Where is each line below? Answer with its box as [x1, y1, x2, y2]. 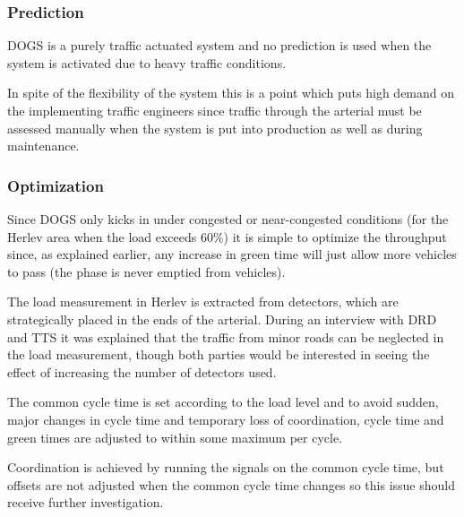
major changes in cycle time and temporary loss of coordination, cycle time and [7, 409, 444, 428]
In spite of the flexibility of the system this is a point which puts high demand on [7, 83, 455, 102]
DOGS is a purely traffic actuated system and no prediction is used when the [7, 36, 432, 55]
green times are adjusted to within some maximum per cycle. [7, 427, 343, 446]
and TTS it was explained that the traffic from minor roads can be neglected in [7, 327, 444, 346]
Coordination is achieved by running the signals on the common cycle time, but [7, 458, 444, 477]
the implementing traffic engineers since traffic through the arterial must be [7, 101, 422, 119]
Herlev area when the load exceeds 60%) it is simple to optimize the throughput [7, 227, 447, 246]
